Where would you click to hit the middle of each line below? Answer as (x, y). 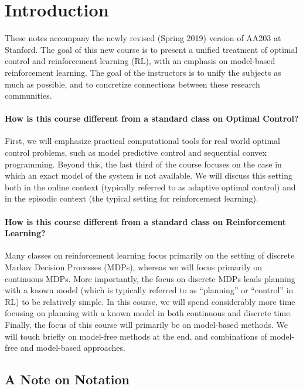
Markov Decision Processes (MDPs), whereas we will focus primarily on (133, 267)
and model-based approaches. (73, 348)
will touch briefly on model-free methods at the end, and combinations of (136, 336)
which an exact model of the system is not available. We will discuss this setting (149, 175)
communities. (28, 95)
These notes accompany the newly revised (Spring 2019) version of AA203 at (143, 38)
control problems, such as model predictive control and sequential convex (136, 152)
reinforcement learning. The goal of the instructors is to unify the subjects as (143, 72)
